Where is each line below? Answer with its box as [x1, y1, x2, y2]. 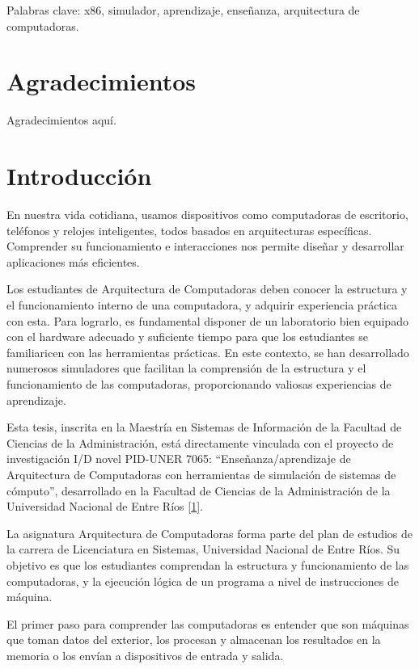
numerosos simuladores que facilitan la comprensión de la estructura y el [6, 360, 366, 377]
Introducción [6, 159, 152, 192]
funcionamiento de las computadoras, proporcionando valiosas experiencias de [6, 375, 391, 392]
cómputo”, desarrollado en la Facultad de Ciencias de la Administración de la [6, 482, 391, 499]
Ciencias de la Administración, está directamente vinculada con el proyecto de [6, 434, 394, 451]
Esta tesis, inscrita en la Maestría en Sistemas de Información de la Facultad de [6, 419, 402, 435]
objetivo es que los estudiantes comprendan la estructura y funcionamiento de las [6, 556, 409, 573]
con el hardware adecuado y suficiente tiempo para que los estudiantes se [6, 328, 368, 345]
